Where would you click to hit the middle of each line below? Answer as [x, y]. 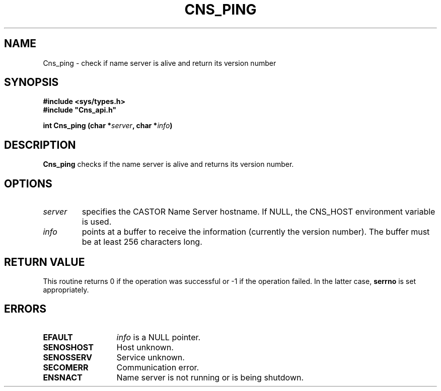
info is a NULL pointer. [159, 337]
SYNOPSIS [31, 82]
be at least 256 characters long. [142, 242]
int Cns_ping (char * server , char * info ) [108, 126]
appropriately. [66, 289]
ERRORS [25, 309]
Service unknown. [151, 357]
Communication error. [158, 367]
